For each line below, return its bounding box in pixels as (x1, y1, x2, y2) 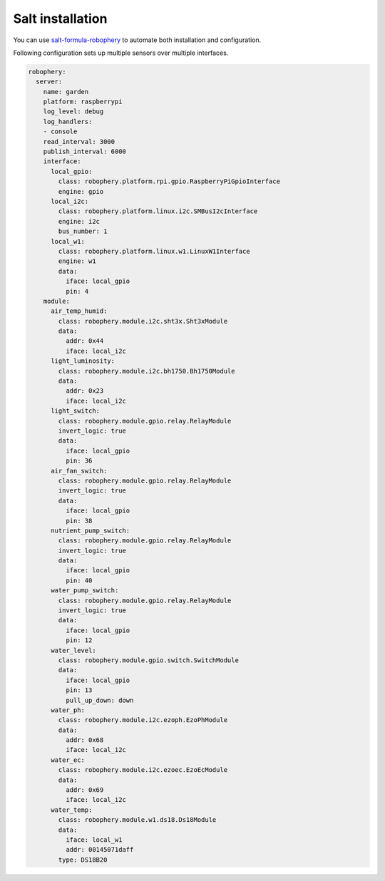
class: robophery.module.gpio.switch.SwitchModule (58, 656, 239, 664)
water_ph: (51, 706, 86, 714)
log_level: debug (43, 108, 104, 115)
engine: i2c (58, 217, 100, 225)
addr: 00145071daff (65, 845, 134, 854)
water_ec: (51, 756, 86, 764)
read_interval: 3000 (43, 138, 115, 145)
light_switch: (51, 407, 100, 415)
